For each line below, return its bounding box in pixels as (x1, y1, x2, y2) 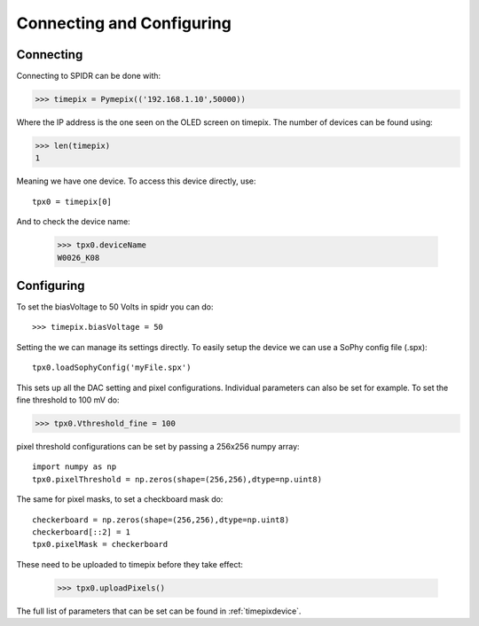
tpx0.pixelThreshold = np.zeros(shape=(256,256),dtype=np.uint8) (32, 474, 323, 484)
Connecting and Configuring (16, 13, 232, 33)
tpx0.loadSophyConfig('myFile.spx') (32, 363, 192, 372)
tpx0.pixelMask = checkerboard (32, 539, 169, 550)
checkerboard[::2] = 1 (32, 527, 131, 536)
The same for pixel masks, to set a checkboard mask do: (16, 494, 224, 505)
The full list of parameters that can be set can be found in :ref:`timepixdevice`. (16, 606, 302, 616)
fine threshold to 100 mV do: (16, 395, 120, 405)
